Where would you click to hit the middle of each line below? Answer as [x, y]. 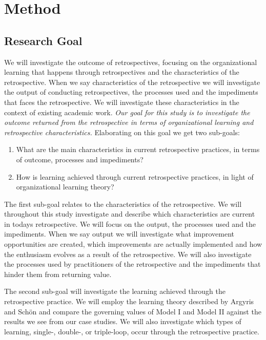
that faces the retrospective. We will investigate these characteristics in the [122, 102]
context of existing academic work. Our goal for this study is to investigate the [127, 112]
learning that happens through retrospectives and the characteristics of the [122, 72]
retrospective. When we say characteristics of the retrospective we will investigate [132, 82]
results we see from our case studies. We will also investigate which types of [123, 321]
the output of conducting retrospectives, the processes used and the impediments [131, 92]
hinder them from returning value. [58, 274]
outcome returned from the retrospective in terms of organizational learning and [129, 122]
